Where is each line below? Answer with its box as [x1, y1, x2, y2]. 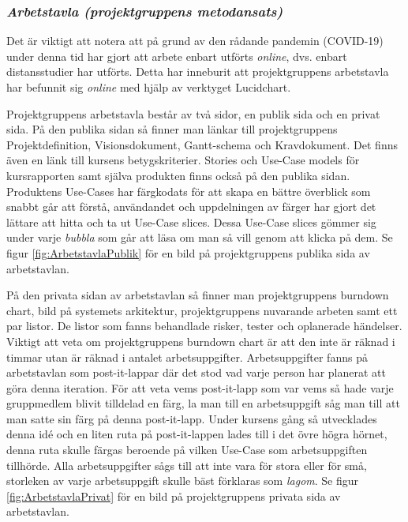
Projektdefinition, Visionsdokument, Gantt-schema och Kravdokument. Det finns [6, 136, 398, 152]
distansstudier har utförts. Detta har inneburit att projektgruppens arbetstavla [6, 63, 389, 80]
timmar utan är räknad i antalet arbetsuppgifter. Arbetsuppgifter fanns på [6, 348, 368, 365]
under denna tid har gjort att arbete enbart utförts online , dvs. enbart [6, 47, 347, 64]
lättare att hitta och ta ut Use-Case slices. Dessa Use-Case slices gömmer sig [6, 213, 376, 230]
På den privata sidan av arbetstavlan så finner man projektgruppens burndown [6, 287, 389, 303]
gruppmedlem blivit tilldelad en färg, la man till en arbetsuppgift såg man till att [6, 395, 400, 411]
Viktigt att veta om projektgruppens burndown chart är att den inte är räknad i [6, 332, 395, 349]
